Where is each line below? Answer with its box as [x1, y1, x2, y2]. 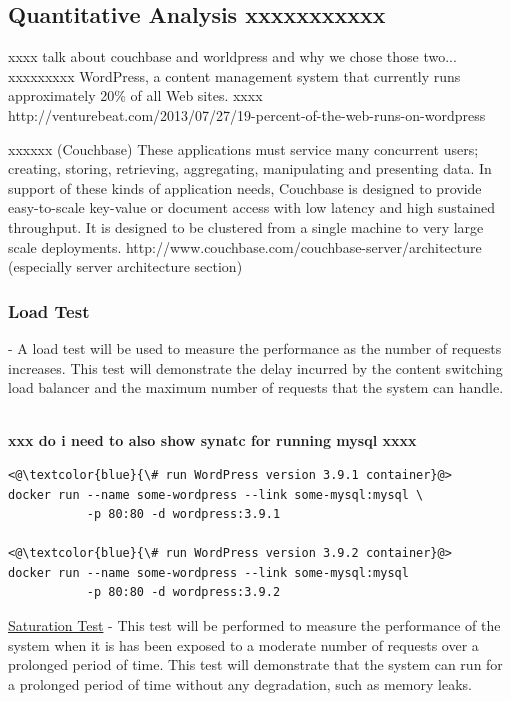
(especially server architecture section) [8, 256, 243, 277]
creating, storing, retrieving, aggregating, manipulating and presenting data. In [8, 158, 492, 179]
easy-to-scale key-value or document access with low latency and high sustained [8, 197, 495, 218]
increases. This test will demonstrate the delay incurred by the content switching [8, 357, 503, 378]
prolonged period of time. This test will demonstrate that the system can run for [8, 654, 503, 675]
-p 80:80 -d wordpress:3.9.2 [86, 585, 281, 600]
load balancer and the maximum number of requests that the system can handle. [8, 377, 504, 398]
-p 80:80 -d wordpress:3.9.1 [86, 507, 281, 522]
